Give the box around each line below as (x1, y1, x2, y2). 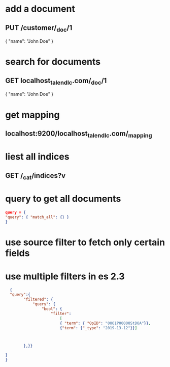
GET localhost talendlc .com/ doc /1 (5, 76, 107, 86)
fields (5, 247, 30, 259)
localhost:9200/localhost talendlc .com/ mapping (5, 129, 152, 139)
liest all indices (5, 151, 70, 163)
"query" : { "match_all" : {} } (5, 215, 70, 220)
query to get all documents (5, 193, 121, 204)
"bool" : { (41, 306, 62, 311)
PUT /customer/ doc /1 (5, 23, 73, 33)
